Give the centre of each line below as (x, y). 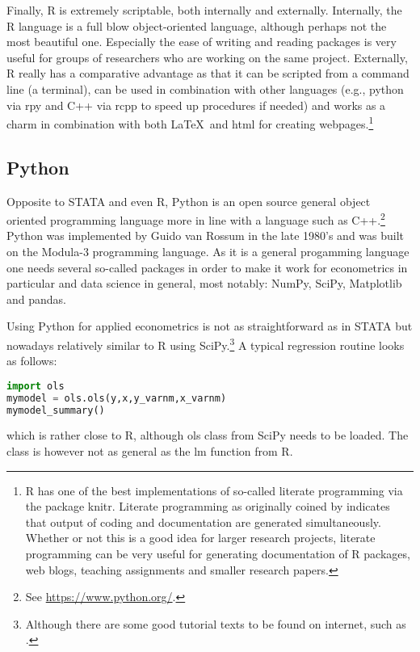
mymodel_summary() (56, 410)
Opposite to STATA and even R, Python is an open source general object (189, 201)
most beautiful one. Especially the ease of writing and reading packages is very (202, 42)
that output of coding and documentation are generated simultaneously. (203, 522)
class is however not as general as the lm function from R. (150, 451)
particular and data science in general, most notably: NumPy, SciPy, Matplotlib (204, 283)
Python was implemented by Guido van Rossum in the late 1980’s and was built (206, 236)
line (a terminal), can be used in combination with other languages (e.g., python (205, 88)
